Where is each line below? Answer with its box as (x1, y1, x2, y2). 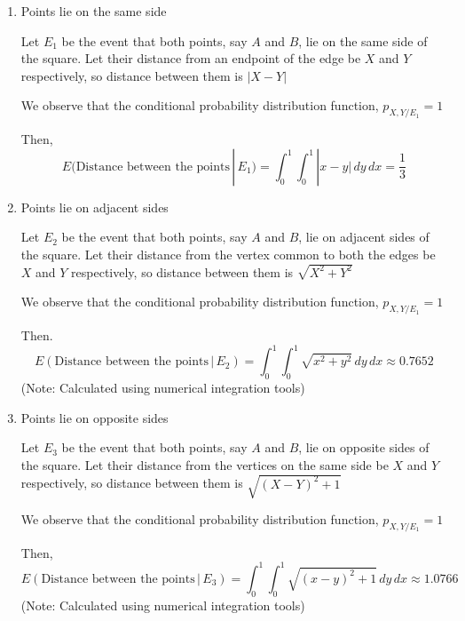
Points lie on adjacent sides (20, 197, 169, 216)
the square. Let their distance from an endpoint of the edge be (20, 49, 361, 68)
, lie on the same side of (298, 31, 428, 50)
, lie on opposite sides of (298, 438, 430, 457)
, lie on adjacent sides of (298, 227, 430, 246)
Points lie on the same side (20, 2, 167, 20)
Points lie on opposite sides (20, 408, 169, 426)
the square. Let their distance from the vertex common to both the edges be (20, 244, 436, 263)
